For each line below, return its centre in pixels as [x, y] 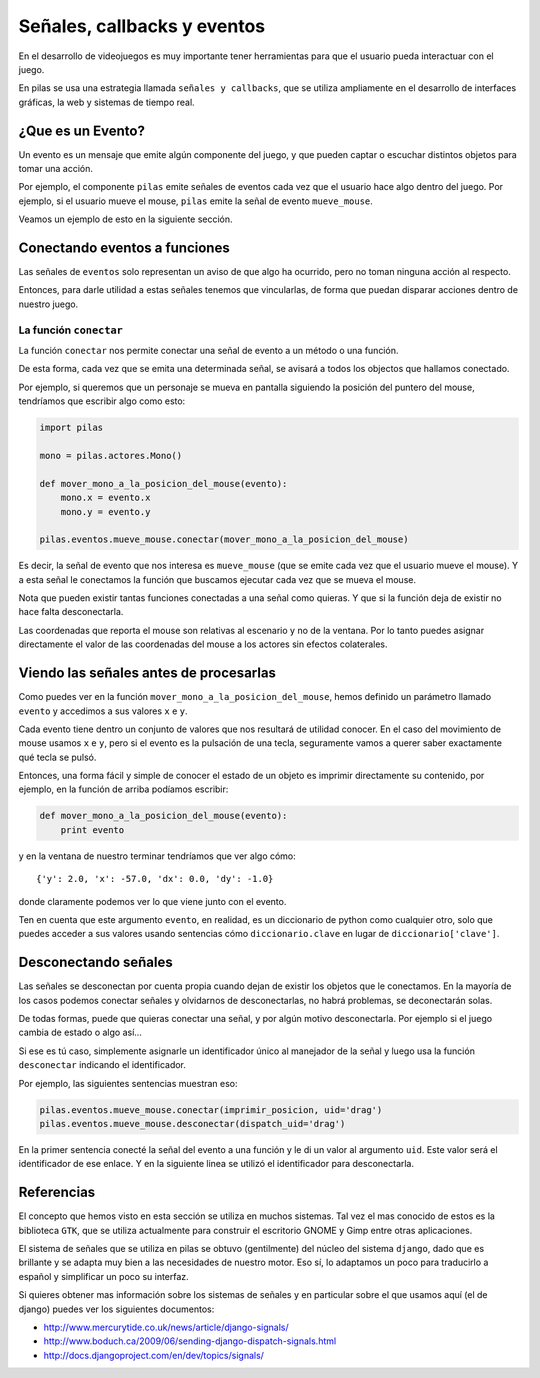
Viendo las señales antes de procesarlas [147, 673]
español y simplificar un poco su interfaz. [103, 1276]
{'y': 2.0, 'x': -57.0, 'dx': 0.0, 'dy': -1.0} [155, 879]
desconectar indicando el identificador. [102, 1065]
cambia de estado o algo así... [80, 1032]
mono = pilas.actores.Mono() [111, 455]
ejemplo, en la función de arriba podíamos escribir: [123, 789]
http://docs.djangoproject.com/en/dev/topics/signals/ [154, 1355]
